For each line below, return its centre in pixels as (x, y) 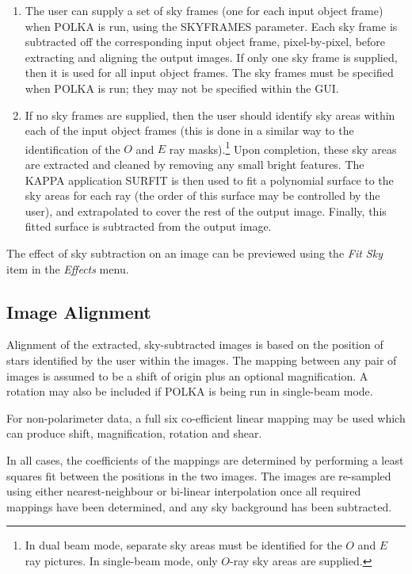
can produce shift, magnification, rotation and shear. (134, 433)
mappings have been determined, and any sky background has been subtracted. (199, 506)
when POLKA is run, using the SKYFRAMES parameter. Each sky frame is (211, 26)
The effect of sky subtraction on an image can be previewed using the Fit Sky (195, 253)
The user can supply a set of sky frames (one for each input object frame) (204, 10)
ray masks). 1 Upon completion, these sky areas (283, 147)
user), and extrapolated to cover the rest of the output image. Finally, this (206, 210)
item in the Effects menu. (68, 268)
